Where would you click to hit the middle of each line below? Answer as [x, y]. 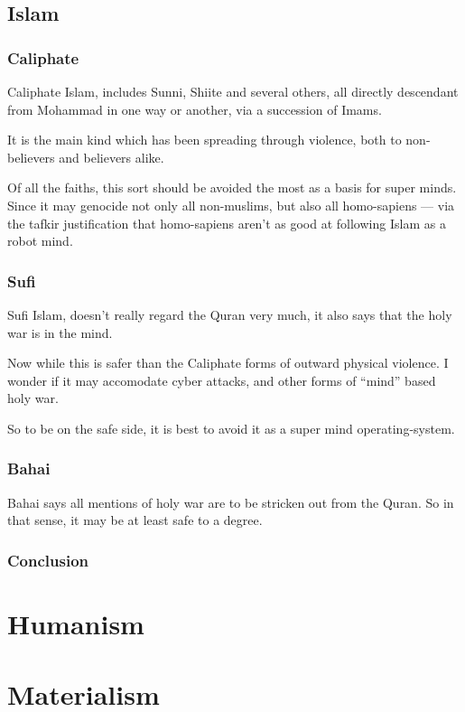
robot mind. [40, 241]
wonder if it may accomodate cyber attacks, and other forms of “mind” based [222, 380]
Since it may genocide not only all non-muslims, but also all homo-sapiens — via [231, 205]
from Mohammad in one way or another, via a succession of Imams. [195, 109]
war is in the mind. [60, 332]
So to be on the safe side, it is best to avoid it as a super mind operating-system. [231, 428]
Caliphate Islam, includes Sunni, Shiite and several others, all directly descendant [233, 91]
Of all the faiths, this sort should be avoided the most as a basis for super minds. [232, 187]
